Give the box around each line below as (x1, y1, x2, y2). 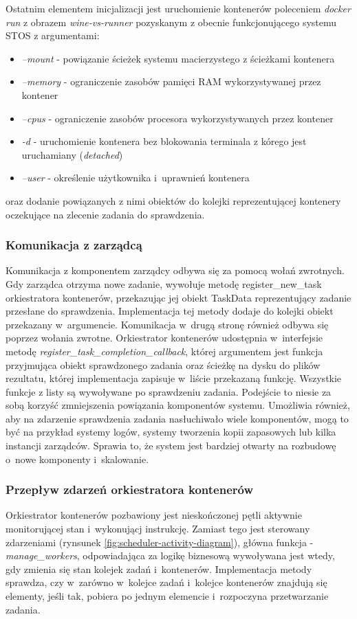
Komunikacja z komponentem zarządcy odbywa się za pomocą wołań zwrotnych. (6, 263, 345, 278)
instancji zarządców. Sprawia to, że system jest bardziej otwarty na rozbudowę (6, 438, 336, 453)
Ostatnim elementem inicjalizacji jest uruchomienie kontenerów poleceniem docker (6, 1, 351, 15)
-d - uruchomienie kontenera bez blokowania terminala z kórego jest (21, 134, 307, 148)
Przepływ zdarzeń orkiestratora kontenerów (6, 481, 254, 498)
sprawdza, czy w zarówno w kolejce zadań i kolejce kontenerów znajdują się (6, 575, 327, 589)
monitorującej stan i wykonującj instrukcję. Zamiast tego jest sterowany (6, 521, 310, 536)
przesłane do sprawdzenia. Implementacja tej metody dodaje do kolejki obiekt (6, 304, 334, 318)
